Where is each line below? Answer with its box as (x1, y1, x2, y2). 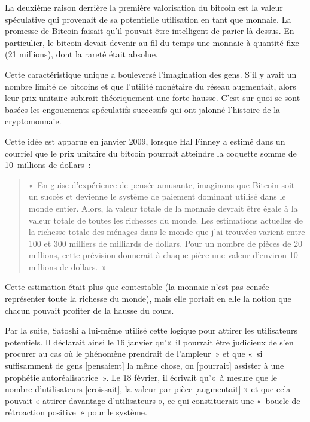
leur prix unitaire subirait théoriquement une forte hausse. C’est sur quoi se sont (5, 91, 300, 104)
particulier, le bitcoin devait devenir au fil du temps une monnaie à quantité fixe (5, 36, 299, 48)
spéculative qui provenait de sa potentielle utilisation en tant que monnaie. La (5, 13, 291, 25)
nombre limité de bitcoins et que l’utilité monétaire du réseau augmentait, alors (5, 79, 296, 92)
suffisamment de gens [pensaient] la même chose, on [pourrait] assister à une (5, 359, 284, 372)
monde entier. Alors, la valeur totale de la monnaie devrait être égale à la (28, 201, 298, 214)
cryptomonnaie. (5, 115, 62, 127)
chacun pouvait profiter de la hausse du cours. (5, 304, 174, 316)
